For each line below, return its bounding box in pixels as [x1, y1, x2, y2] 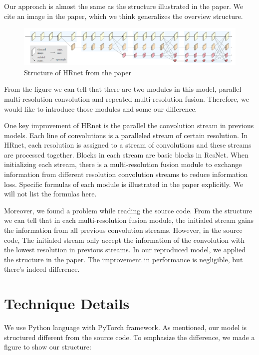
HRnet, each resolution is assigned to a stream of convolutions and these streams [4, 140, 252, 150]
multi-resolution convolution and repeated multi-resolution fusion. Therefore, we [4, 93, 249, 104]
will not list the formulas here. [4, 188, 97, 199]
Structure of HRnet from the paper [24, 67, 132, 77]
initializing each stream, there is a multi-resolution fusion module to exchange [4, 159, 242, 170]
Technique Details [4, 293, 130, 314]
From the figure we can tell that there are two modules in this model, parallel [4, 84, 242, 94]
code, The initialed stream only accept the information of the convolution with [4, 234, 245, 245]
